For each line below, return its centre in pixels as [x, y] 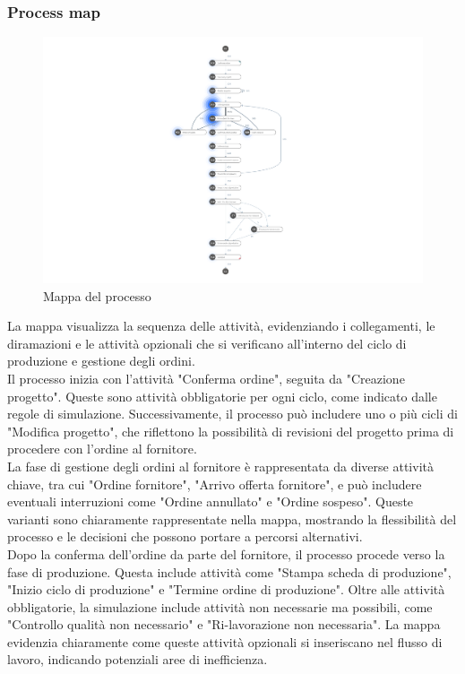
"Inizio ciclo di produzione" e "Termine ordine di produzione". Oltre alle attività [226, 589]
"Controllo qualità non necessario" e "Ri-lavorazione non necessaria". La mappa [224, 624]
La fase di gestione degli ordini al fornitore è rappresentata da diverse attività [220, 466]
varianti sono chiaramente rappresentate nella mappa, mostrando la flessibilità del [232, 518]
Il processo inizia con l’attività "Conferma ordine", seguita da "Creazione [206, 378]
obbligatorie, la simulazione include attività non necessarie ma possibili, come [220, 606]
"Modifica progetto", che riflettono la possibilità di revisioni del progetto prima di [231, 431]
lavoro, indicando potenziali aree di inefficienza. [138, 659]
